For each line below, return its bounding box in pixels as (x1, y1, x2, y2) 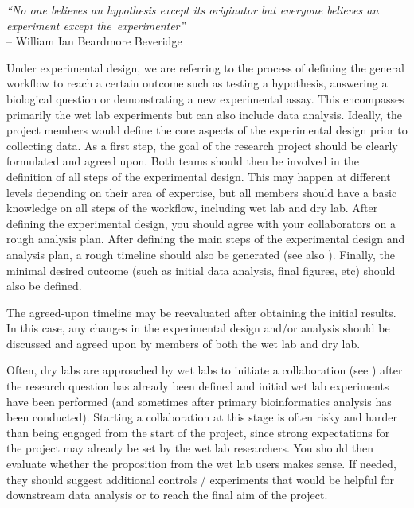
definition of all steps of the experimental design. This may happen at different (6, 168, 391, 184)
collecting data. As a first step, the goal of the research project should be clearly (6, 137, 398, 153)
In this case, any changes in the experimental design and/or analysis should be (6, 320, 390, 336)
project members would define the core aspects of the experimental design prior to (6, 122, 408, 138)
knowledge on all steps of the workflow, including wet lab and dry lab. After (6, 200, 378, 216)
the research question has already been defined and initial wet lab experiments (6, 378, 389, 394)
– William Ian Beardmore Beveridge (6, 33, 182, 49)
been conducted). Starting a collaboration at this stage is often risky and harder (6, 409, 397, 425)
